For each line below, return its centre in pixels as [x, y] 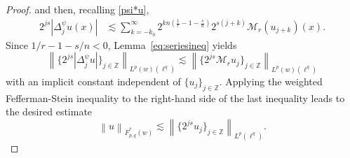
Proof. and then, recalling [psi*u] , [78, 9]
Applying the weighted [274, 81]
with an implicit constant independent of [93, 81]
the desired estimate [49, 112]
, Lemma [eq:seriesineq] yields [172, 44]
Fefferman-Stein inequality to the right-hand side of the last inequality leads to [175, 98]
